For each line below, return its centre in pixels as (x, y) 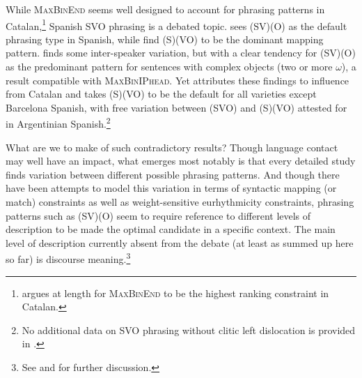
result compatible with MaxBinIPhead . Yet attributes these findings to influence (178, 80)
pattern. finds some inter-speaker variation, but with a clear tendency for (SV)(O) (181, 53)
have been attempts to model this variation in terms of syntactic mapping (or (171, 188)
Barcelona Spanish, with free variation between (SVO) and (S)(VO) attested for (176, 107)
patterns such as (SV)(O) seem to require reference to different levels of (158, 215)
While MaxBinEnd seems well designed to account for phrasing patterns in (165, 9)
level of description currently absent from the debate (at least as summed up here (180, 242)
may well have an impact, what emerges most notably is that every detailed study (181, 161)
